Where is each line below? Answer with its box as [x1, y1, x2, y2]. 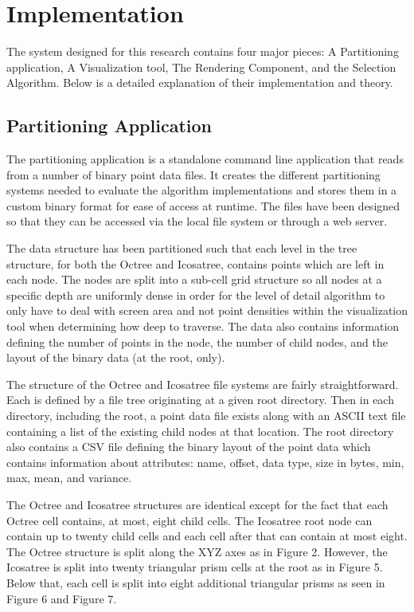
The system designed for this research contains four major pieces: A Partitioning [6, 43, 399, 60]
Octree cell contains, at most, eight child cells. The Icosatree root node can [6, 512, 373, 528]
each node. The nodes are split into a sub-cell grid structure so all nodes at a [6, 271, 382, 288]
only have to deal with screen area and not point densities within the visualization [6, 302, 408, 319]
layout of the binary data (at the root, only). [6, 349, 225, 366]
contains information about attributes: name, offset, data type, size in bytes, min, [6, 453, 404, 470]
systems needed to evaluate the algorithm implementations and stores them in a [6, 182, 397, 198]
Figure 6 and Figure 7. [6, 590, 117, 606]
